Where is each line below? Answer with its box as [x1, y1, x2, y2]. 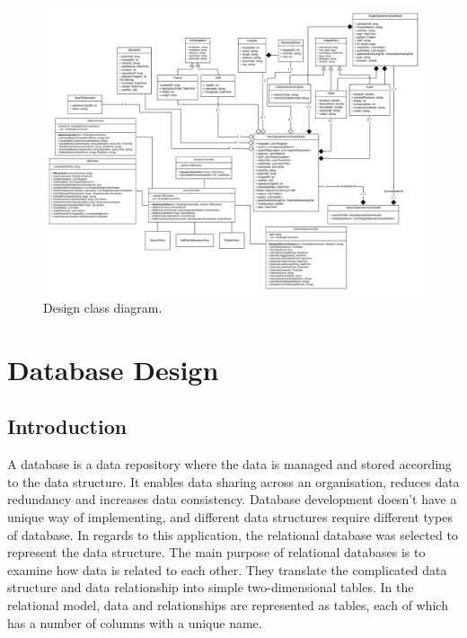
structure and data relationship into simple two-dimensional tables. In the [7, 578, 414, 597]
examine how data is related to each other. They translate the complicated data [7, 560, 447, 579]
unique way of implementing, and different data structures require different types [7, 508, 453, 527]
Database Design [7, 350, 219, 387]
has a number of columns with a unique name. [7, 613, 262, 632]
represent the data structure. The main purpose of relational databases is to [7, 543, 426, 562]
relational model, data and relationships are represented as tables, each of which [7, 596, 448, 614]
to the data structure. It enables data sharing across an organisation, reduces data [7, 472, 460, 491]
